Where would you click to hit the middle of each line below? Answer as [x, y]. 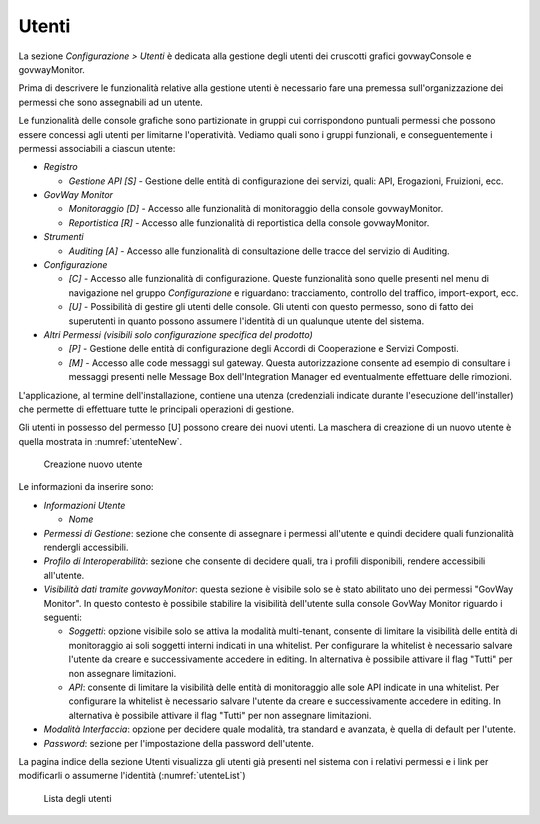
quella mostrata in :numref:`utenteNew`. [100, 441]
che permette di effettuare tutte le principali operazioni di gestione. [156, 409]
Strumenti [63, 237]
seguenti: [62, 617]
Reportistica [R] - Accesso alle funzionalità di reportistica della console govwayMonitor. [249, 222]
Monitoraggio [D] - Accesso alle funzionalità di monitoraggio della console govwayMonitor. [256, 209]
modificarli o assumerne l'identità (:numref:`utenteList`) [132, 776]
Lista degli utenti [77, 798]
